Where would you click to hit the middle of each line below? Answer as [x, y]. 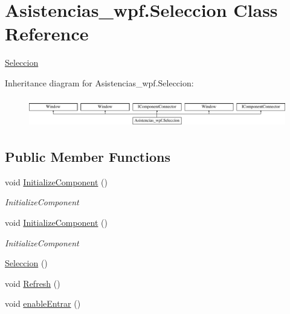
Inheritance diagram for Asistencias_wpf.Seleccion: [99, 82]
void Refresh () [33, 283]
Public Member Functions [88, 156]
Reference [47, 34]
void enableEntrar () [43, 303]
